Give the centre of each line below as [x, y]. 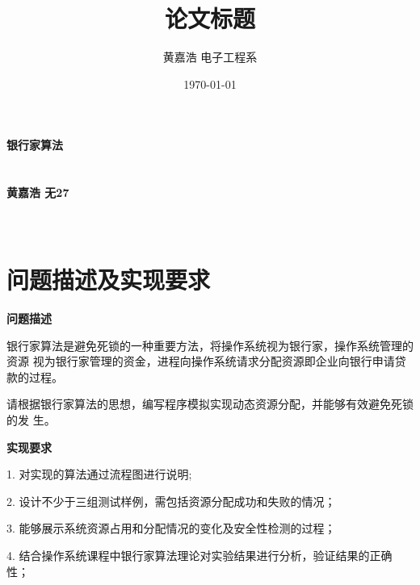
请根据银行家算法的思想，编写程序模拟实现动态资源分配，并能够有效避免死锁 [210, 404]
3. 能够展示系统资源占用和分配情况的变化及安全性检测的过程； [171, 528]
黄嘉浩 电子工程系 [210, 57]
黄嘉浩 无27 [38, 192]
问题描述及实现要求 [109, 280]
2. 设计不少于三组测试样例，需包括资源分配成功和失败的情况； [171, 501]
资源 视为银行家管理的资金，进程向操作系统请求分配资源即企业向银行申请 [201, 361]
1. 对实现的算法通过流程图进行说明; [99, 474]
